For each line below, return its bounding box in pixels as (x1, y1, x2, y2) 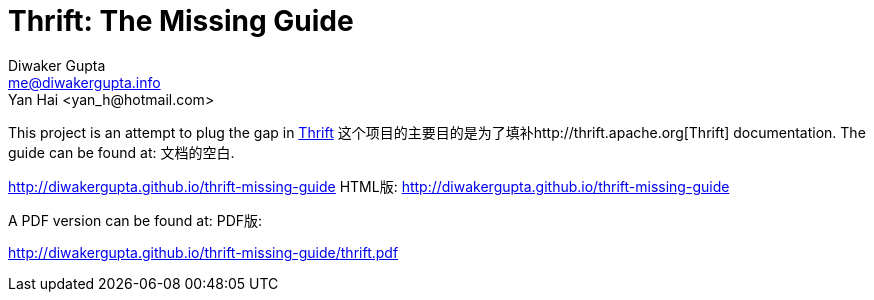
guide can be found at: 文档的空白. (8, 143, 235, 161)
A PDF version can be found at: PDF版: (8, 211, 263, 229)
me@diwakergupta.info (8, 73, 161, 91)
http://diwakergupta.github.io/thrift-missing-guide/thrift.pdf (8, 243, 399, 261)
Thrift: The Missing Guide (8, 4, 354, 38)
